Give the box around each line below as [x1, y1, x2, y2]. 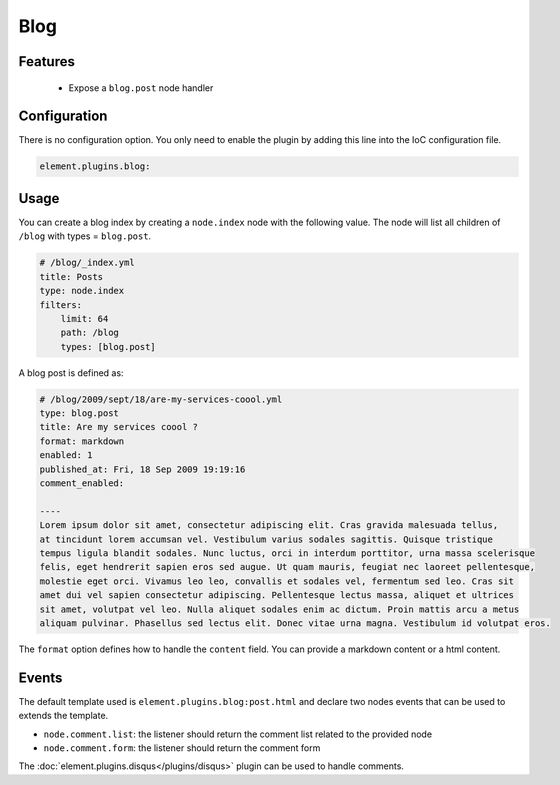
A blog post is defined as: [18, 366, 124, 379]
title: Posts [39, 271, 104, 282]
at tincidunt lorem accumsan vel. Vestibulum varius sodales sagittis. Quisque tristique [39, 533, 494, 545]
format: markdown [39, 435, 125, 447]
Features [18, 53, 75, 70]
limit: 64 [60, 313, 109, 324]
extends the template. [18, 710, 109, 722]
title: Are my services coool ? [39, 421, 199, 433]
